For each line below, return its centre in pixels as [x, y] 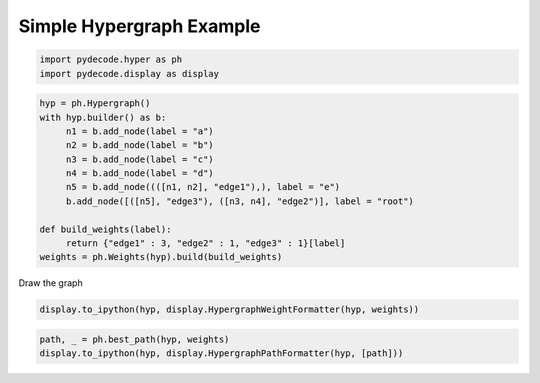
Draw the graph [51, 283]
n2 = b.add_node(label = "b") [139, 145]
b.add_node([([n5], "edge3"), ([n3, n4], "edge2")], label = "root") [240, 201]
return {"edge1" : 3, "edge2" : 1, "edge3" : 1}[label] [205, 243]
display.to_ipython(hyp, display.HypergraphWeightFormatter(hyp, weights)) [229, 309]
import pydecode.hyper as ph [111, 59]
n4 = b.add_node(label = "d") [139, 173]
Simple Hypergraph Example [139, 26]
